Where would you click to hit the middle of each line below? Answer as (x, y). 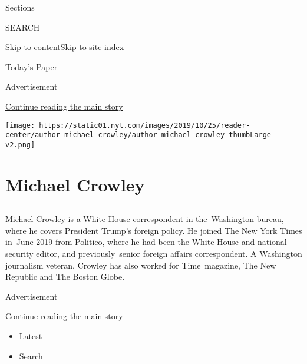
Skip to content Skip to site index (65, 47)
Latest (31, 336)
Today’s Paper (32, 66)
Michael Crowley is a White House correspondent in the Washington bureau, (145, 219)
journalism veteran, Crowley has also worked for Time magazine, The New (141, 265)
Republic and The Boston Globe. (65, 277)
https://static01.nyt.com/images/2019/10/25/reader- (145, 125)
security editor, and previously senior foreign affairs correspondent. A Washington (154, 254)
